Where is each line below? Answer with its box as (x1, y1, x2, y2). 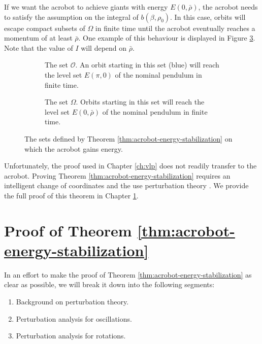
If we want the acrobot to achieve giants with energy (4, 2, 168, 12)
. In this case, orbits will (170, 11, 246, 22)
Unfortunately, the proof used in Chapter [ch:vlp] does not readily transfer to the (4, 160, 257, 171)
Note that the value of (4, 42, 73, 53)
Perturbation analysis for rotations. (16, 330, 126, 341)
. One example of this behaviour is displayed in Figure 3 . (78, 32, 255, 43)
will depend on (81, 42, 127, 53)
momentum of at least (4, 32, 73, 43)
